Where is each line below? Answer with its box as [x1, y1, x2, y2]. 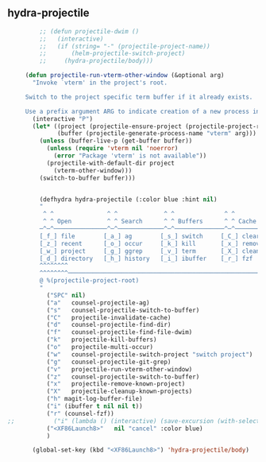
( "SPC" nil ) [46, 291, 87, 299]
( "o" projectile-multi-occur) [46, 344, 154, 351]
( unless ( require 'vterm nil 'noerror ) [46, 145, 179, 153]
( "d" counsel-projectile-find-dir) [46, 321, 172, 329]
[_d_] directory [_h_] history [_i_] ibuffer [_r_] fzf [39, 254, 253, 262]
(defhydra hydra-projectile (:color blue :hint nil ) [39, 195, 218, 204]
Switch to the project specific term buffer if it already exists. [25, 93, 253, 101]
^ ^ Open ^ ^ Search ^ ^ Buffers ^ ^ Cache [42, 218, 257, 226]
